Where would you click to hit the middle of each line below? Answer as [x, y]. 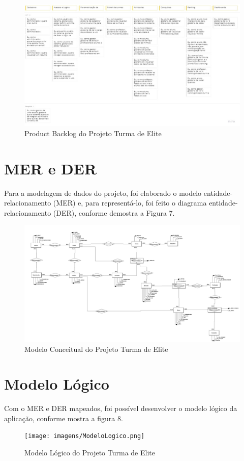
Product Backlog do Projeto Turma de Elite [93, 133]
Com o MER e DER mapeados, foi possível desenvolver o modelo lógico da [121, 408]
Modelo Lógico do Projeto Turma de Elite [90, 453]
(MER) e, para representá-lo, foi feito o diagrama [130, 203]
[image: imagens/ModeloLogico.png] [85, 436]
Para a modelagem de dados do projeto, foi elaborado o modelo [103, 193]
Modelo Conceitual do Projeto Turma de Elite [96, 349]
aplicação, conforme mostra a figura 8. [64, 418]
